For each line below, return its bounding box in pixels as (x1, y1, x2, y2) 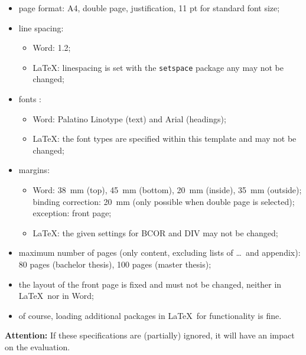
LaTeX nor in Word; (18, 289, 94, 302)
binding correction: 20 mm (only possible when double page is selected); (32, 195, 295, 207)
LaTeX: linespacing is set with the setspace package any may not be (32, 61, 284, 73)
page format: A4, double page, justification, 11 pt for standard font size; (18, 2, 280, 14)
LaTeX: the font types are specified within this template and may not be (32, 132, 297, 145)
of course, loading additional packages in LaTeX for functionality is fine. (18, 309, 282, 321)
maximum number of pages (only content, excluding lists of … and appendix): (18, 246, 301, 259)
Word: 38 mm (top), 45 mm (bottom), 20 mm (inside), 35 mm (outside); (32, 184, 302, 196)
